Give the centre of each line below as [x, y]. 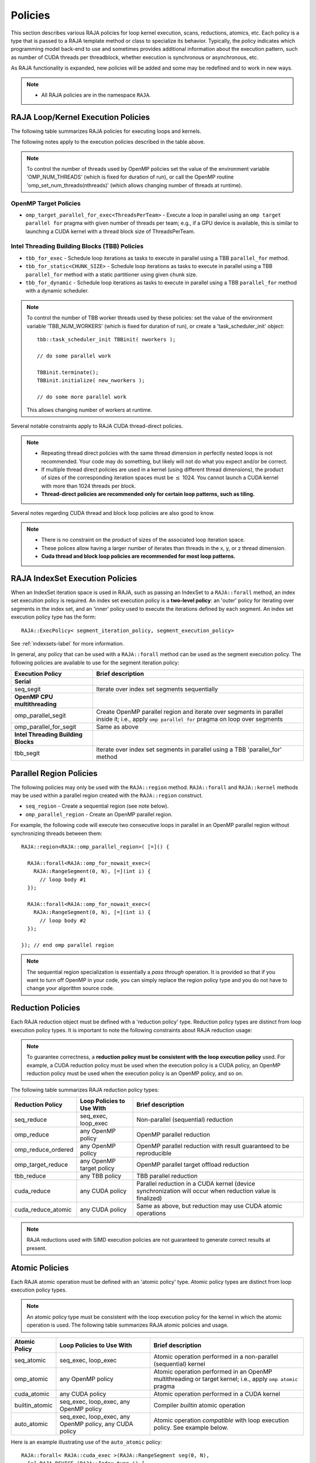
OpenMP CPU [34, 697]
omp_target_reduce [41, 1165]
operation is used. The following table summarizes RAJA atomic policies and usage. [128, 1325]
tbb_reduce [30, 1176]
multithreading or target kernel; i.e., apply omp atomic [226, 1379]
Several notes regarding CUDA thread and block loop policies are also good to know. [113, 513]
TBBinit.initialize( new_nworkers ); [91, 380]
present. [37, 1248]
